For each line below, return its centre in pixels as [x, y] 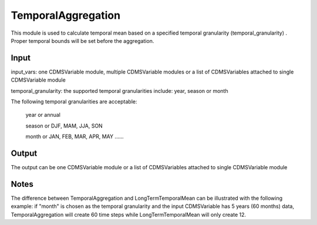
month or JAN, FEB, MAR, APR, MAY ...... [75, 137]
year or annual [43, 115]
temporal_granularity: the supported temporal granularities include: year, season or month [119, 90]
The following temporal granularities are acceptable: [74, 102]
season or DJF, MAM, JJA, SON [64, 126]
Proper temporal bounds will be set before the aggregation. [82, 41]
